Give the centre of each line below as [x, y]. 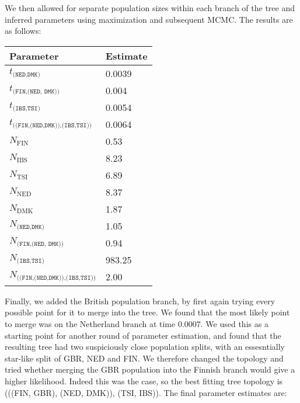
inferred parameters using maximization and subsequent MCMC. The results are [149, 19]
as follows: [23, 31]
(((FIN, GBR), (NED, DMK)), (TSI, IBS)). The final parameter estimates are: [146, 392]
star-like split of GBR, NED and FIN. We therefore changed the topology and [144, 358]
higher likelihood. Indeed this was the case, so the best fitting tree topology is [144, 381]
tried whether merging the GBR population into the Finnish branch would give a [150, 369]
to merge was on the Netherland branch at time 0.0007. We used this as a [137, 323]
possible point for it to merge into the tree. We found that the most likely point [147, 312]
